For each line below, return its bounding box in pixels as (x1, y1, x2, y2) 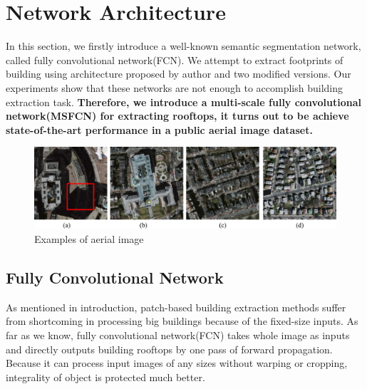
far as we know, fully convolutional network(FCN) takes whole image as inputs (6, 327, 350, 342)
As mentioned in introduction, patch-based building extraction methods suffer (6, 299, 346, 314)
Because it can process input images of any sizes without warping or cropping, (6, 356, 348, 370)
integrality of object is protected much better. (6, 369, 205, 384)
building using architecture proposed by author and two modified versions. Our (6, 66, 351, 81)
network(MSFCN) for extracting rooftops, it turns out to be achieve (6, 108, 349, 123)
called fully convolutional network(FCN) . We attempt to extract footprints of (6, 52, 343, 67)
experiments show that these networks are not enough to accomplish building (6, 80, 343, 95)
